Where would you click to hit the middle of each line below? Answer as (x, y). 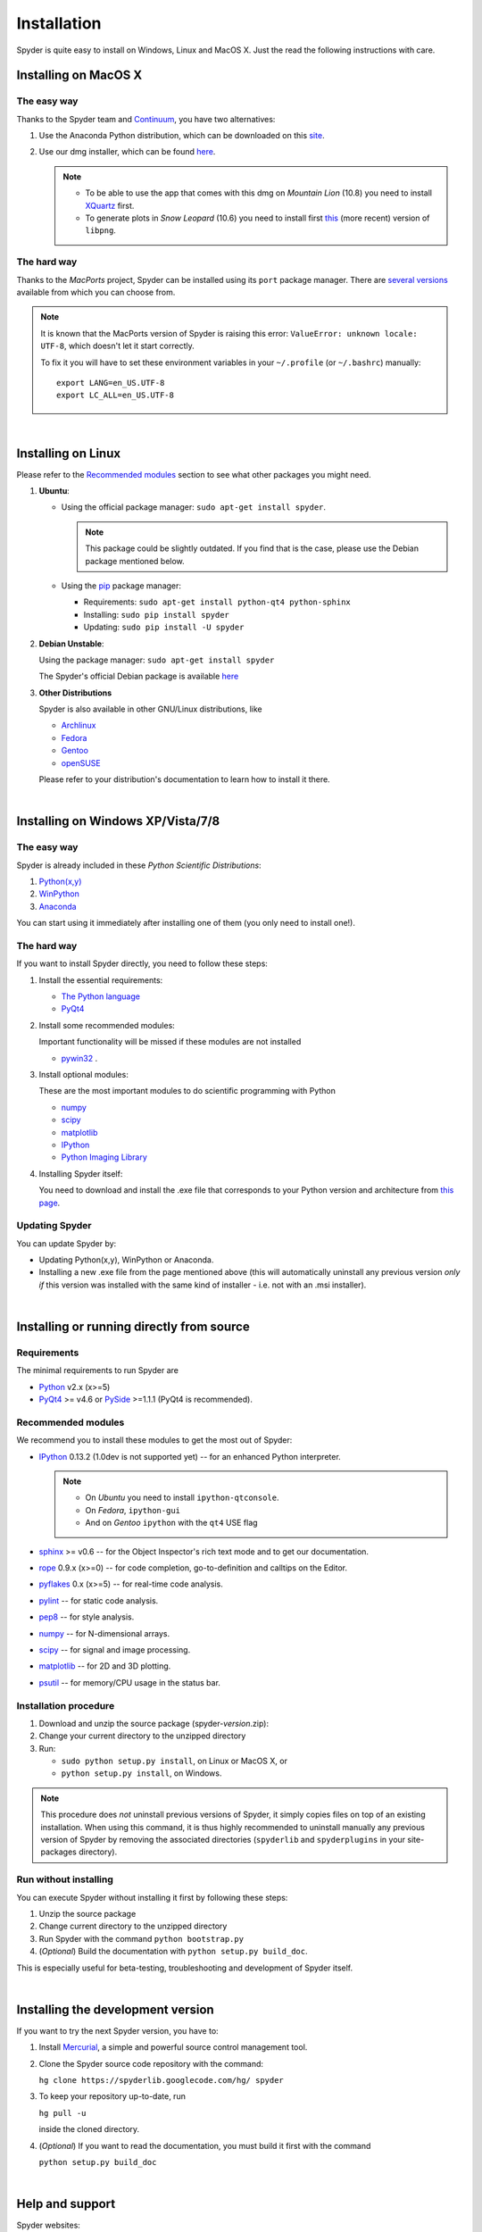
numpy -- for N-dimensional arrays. (104, 1633)
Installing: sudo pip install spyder (156, 614)
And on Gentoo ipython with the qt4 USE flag (171, 1523)
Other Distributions (75, 693)
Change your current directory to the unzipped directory (142, 1736)
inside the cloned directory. (89, 2129)
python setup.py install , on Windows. (141, 1773)
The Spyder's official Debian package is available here (139, 676)
